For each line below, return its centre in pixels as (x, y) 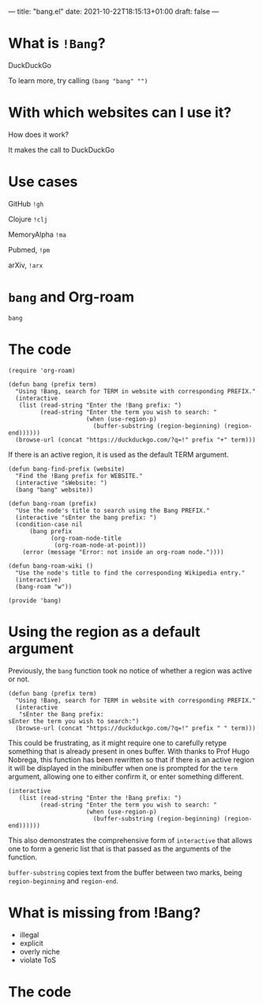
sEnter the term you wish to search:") (74, 721)
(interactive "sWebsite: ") (62, 483)
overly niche (40, 951)
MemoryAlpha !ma (38, 234)
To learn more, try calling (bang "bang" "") (78, 80)
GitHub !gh (26, 203)
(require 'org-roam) (42, 370)
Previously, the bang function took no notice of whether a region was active (130, 670)
